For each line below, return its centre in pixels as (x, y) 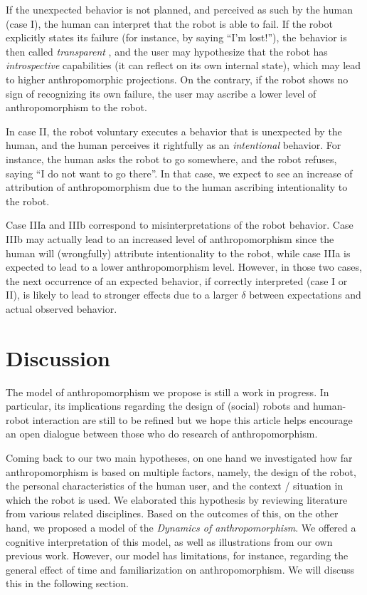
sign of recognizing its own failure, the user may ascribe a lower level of (161, 93)
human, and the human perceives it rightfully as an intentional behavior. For (174, 145)
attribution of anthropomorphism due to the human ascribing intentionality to (177, 187)
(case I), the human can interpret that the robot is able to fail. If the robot (169, 23)
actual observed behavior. (62, 308)
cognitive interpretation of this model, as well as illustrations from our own (169, 541)
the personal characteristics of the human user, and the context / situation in (175, 486)
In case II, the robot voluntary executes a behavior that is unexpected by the (174, 131)
